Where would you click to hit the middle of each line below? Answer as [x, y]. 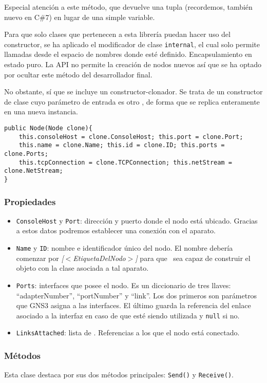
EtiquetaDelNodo [99, 258]
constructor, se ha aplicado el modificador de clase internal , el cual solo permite [132, 44]
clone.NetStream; [34, 171]
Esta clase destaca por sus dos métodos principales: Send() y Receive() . [119, 375]
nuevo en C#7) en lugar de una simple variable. [80, 17]
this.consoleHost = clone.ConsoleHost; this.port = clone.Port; [131, 137]
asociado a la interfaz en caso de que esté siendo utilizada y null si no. [128, 315]
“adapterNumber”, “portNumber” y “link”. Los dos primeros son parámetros [137, 295]
